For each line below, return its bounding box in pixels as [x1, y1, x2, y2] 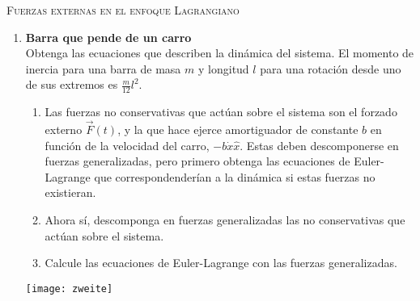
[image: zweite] [25, 282, 113, 295]
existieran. [45, 184, 96, 201]
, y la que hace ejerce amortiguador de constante [117, 121, 358, 138]
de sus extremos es [25, 76, 118, 93]
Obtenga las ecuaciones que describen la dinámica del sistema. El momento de [25, 44, 414, 61]
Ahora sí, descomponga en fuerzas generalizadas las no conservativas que [45, 211, 405, 228]
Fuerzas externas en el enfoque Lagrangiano [6, 2, 240, 18]
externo [45, 121, 83, 138]
